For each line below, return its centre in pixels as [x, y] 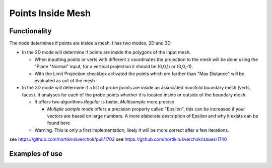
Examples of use [36, 154]
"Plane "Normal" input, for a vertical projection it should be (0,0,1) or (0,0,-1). [114, 67]
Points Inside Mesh [50, 13]
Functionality [30, 31]
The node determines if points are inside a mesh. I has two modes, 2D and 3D [90, 43]
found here [58, 123]
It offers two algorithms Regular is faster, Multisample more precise [104, 102]
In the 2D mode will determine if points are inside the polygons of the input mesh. [106, 52]
